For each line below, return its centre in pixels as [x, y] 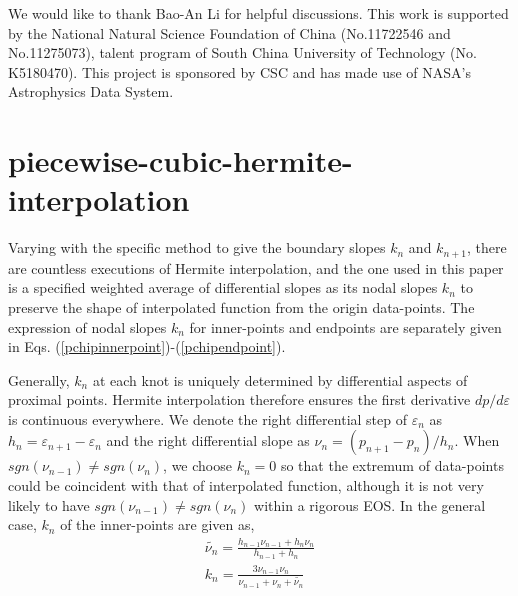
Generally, [39, 379]
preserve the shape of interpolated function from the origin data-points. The [241, 306]
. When [477, 440]
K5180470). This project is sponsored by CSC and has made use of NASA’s [239, 71]
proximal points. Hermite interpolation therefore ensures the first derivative [239, 399]
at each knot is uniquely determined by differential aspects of [280, 379]
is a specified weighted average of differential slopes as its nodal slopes [223, 287]
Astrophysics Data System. [91, 91]
